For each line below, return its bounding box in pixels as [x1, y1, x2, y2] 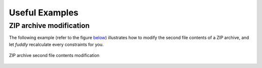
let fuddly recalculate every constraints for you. [9, 41, 104, 47]
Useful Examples [9, 7, 79, 18]
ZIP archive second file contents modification [9, 53, 99, 58]
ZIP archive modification [9, 21, 90, 30]
